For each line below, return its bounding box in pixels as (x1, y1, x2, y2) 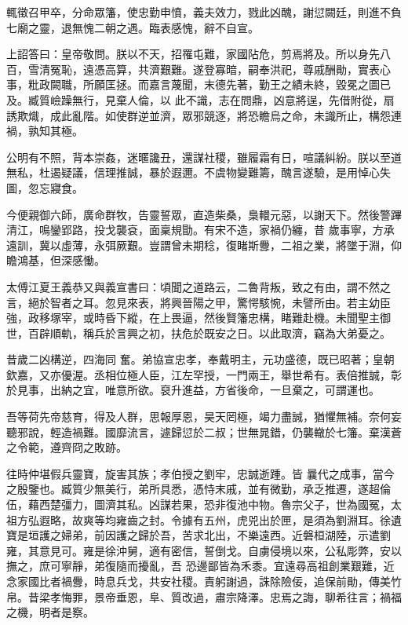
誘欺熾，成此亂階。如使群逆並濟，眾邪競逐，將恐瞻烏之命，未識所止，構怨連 (6, 107, 402, 123)
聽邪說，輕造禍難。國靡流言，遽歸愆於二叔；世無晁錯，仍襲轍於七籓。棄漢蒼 (6, 423, 402, 440)
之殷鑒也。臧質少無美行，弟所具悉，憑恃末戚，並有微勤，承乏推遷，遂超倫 (6, 481, 391, 497)
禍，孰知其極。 (6, 122, 83, 139)
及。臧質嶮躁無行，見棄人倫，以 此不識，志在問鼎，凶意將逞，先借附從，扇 (6, 91, 395, 108)
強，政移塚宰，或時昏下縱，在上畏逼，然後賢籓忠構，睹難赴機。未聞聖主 (6, 309, 380, 326)
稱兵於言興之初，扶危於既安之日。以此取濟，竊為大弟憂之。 (82, 324, 391, 341)
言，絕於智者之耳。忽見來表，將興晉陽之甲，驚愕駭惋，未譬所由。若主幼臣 (6, 294, 391, 310)
